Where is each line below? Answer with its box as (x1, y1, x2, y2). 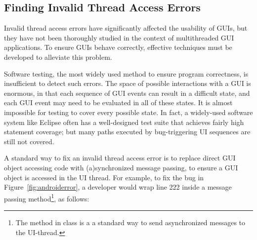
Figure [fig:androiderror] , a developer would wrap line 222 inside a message (4, 182, 232, 192)
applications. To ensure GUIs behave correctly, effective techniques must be (4, 42, 232, 52)
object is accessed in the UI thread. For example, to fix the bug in (4, 172, 204, 182)
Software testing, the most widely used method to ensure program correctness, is (4, 68, 249, 79)
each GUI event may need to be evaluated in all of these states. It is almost (4, 97, 233, 108)
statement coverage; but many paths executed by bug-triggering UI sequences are (4, 126, 251, 137)
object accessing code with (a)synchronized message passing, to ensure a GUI (4, 162, 238, 172)
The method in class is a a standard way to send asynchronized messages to (15, 217, 246, 227)
